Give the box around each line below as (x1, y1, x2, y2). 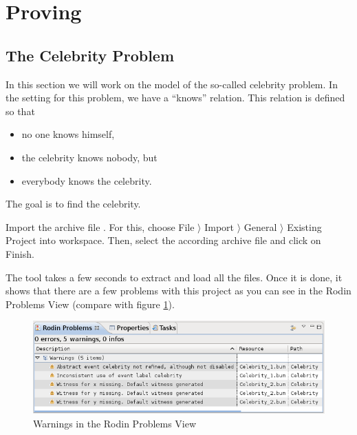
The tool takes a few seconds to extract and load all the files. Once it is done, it (6, 270, 343, 284)
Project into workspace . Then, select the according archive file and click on (6, 233, 321, 247)
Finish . (6, 246, 34, 261)
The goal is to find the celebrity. (6, 196, 141, 211)
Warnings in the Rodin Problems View (33, 416, 197, 430)
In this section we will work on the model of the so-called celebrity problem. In (6, 77, 338, 91)
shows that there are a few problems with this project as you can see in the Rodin (6, 283, 351, 298)
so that (6, 103, 35, 118)
